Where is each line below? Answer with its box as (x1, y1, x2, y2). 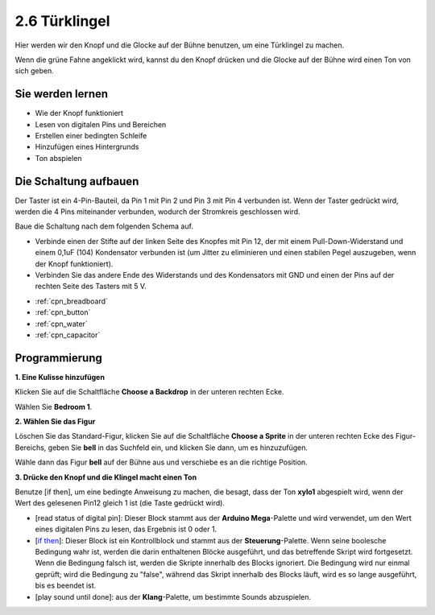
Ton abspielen (35, 153, 82, 163)
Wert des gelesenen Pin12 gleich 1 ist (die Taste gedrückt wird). (14, 498, 226, 508)
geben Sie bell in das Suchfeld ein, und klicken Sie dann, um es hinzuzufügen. (48, 443, 309, 452)
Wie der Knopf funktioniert (35, 109, 124, 118)
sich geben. (14, 66, 54, 76)
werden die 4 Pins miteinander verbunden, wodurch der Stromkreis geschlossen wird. (14, 207, 301, 217)
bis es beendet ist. (35, 580, 97, 591)
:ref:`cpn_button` (35, 307, 91, 317)
